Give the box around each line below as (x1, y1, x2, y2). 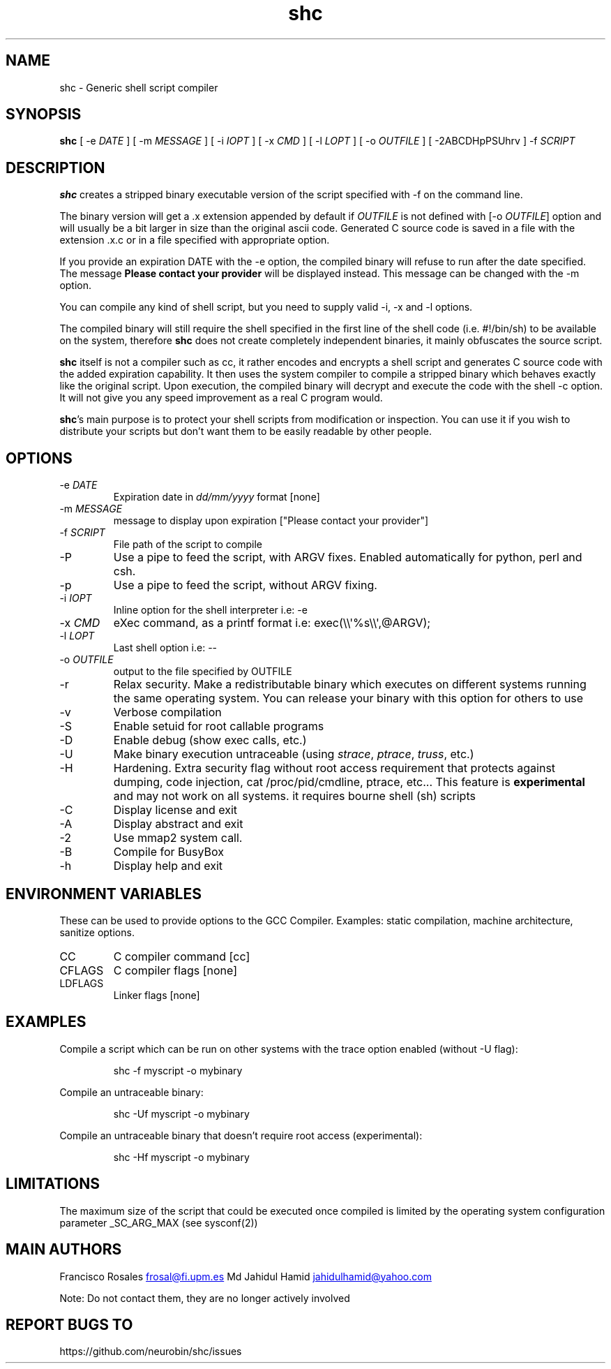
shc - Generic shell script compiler (59, 81, 218, 94)
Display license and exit (113, 803, 238, 817)
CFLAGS (59, 963, 104, 977)
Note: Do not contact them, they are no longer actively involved (59, 1292, 350, 1304)
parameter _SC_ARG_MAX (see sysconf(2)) (59, 1216, 258, 1229)
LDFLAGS (59, 977, 104, 989)
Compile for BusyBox (113, 845, 224, 859)
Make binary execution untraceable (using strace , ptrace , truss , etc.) (113, 747, 474, 762)
